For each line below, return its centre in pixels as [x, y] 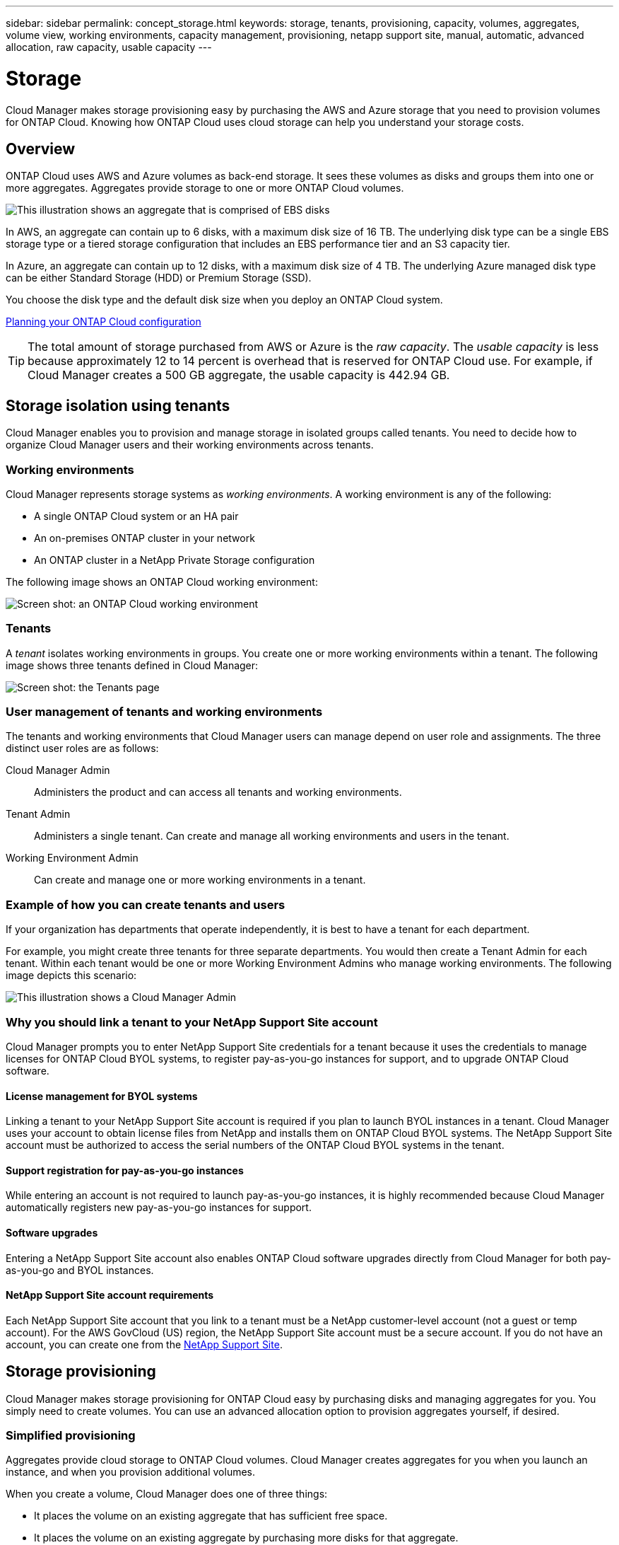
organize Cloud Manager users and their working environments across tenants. [190, 445]
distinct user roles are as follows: [82, 748]
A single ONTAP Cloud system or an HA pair [136, 516]
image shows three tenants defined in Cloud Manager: [132, 665]
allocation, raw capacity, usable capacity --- [109, 47]
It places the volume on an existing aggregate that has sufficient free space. [211, 1516]
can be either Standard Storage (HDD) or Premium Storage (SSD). [159, 278]
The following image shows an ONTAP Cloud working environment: [162, 581]
